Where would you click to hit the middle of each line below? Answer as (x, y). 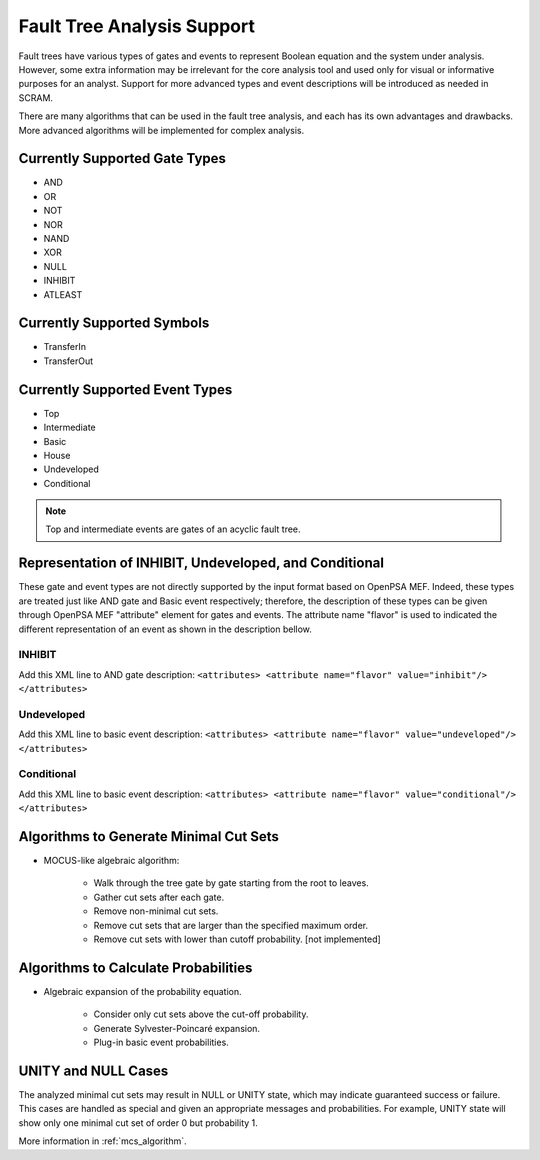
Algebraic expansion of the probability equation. (142, 991)
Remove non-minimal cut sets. (156, 911)
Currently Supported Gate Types (122, 158)
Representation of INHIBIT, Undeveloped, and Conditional (201, 563)
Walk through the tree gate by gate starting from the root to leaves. (231, 883)
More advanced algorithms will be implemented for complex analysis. (161, 130)
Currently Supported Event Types (125, 389)
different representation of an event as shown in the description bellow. (165, 629)
